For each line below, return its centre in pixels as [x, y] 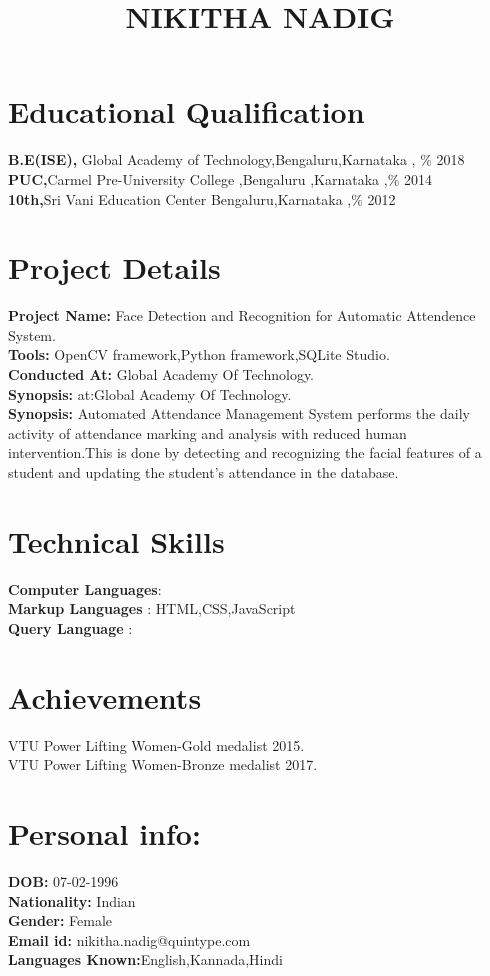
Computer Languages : [85, 588]
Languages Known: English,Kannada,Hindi [145, 959]
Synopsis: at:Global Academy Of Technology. [150, 393]
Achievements [105, 696]
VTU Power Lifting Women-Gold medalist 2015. [156, 744]
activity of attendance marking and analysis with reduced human [207, 432]
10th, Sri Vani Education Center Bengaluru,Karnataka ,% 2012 [202, 198]
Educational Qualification [186, 111]
